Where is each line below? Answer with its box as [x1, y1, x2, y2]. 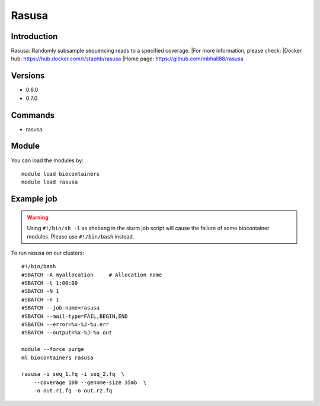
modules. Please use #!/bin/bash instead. [27, 233, 135, 240]
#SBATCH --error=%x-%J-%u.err [21, 321, 110, 328]
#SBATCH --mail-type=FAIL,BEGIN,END [21, 312, 128, 320]
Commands [11, 110, 55, 120]
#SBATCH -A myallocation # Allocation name [21, 271, 162, 278]
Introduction [11, 31, 58, 41]
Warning [27, 214, 49, 221]
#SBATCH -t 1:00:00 [21, 280, 78, 286]
